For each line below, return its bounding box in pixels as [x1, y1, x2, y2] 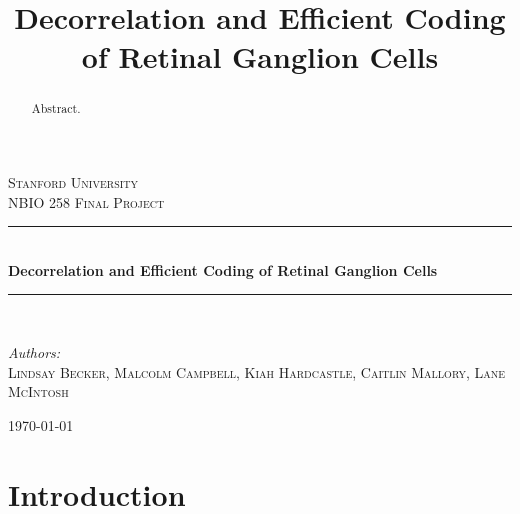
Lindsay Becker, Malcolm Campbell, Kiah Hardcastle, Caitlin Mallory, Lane [8, 361, 506, 382]
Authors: [8, 341, 61, 362]
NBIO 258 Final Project [8, 191, 165, 212]
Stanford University [8, 172, 139, 193]
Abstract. [31, 100, 81, 117]
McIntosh [8, 381, 69, 402]
